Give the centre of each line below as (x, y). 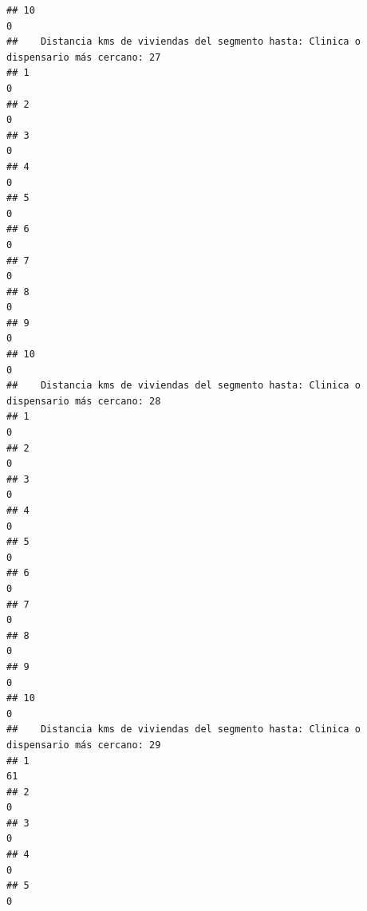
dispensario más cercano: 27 (84, 57)
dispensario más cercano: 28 (84, 401)
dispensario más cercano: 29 (84, 745)
